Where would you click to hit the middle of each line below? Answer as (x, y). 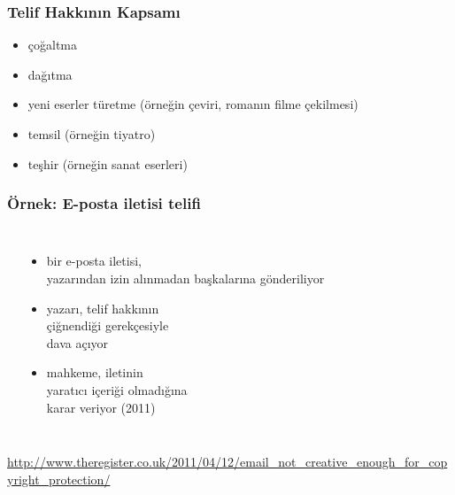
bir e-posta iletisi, (94, 261)
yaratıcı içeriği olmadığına (117, 389)
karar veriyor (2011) (101, 407)
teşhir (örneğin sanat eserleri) (108, 163)
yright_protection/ (59, 479)
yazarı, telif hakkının (103, 308)
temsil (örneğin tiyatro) (92, 134)
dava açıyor (77, 342)
